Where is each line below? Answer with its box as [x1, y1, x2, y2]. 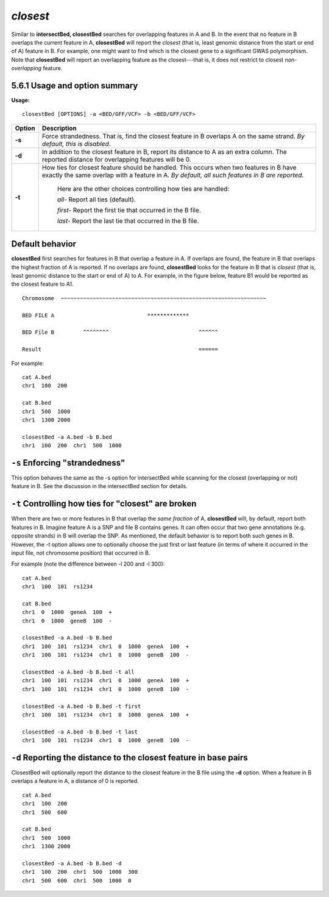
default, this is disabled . [41, 139, 111, 148]
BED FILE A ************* [22, 312, 189, 319]
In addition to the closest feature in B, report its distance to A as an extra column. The [41, 147, 288, 156]
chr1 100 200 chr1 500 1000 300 [22, 868, 138, 876]
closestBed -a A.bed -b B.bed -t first [22, 702, 141, 710]
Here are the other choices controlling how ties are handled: [57, 184, 230, 193]
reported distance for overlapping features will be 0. [41, 155, 191, 164]
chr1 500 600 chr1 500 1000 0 [22, 877, 132, 884]
